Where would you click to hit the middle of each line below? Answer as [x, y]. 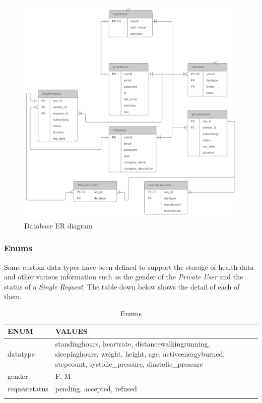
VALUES [71, 331]
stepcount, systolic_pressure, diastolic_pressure [129, 363]
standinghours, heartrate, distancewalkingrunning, [133, 344]
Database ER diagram [58, 225]
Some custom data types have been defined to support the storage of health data [129, 267]
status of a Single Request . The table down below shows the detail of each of [122, 286]
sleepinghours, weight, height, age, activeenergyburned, [140, 354]
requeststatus [28, 389]
